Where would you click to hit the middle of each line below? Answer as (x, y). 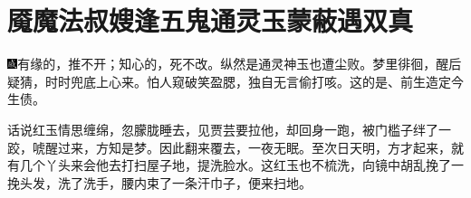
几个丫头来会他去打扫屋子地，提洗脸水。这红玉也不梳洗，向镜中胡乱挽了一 (241, 165)
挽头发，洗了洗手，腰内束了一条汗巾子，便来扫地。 (159, 182)
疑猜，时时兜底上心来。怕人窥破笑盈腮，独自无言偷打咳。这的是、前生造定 (229, 81)
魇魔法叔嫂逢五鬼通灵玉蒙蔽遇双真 (211, 20)
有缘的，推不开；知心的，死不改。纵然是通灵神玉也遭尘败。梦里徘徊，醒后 (240, 64)
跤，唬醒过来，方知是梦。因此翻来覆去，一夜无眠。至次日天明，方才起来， (229, 147)
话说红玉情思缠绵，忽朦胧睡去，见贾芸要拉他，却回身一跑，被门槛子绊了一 (229, 129)
